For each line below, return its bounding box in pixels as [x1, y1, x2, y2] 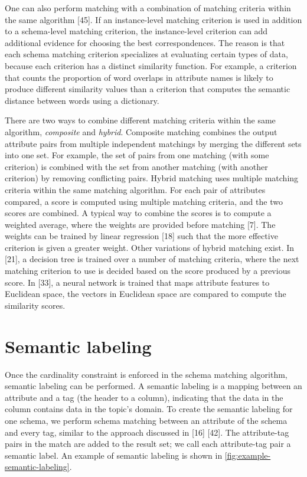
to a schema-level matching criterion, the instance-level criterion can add [5, 25, 268, 37]
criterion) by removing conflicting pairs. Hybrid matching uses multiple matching [5, 172, 299, 184]
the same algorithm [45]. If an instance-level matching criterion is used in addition [5, 13, 302, 25]
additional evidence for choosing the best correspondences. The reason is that [5, 36, 285, 48]
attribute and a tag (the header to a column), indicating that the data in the [5, 391, 283, 403]
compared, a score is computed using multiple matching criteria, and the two [5, 195, 283, 207]
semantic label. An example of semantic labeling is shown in [5, 449, 223, 461]
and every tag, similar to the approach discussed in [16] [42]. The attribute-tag [5, 426, 289, 438]
